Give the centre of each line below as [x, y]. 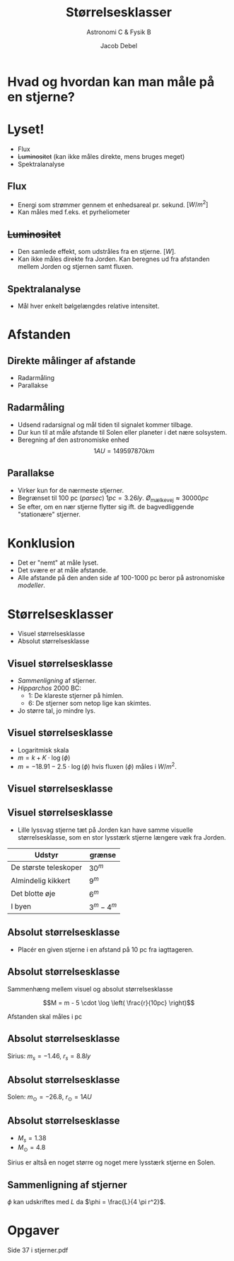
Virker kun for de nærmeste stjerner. [71, 490]
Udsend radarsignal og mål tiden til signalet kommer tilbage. [105, 424]
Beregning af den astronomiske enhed [73, 440]
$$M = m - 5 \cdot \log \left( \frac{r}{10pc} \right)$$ [119, 1002]
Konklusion [41, 543]
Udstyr [46, 855]
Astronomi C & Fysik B [119, 32]
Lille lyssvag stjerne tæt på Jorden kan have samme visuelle [105, 830]
